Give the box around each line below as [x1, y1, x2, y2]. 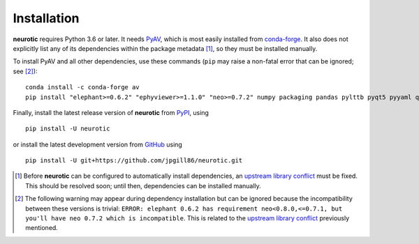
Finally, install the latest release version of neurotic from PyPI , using [13, 108, 209, 116]
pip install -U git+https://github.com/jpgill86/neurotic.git [25, 157, 243, 165]
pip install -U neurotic [25, 125, 110, 132]
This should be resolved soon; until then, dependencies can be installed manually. [25, 181, 261, 190]
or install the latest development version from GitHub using [13, 140, 183, 148]
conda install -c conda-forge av [25, 84, 140, 91]
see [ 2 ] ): [13, 67, 38, 75]
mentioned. [25, 224, 59, 232]
